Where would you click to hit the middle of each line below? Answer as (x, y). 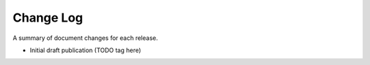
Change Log (48, 18)
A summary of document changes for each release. (85, 38)
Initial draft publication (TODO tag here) (86, 50)
